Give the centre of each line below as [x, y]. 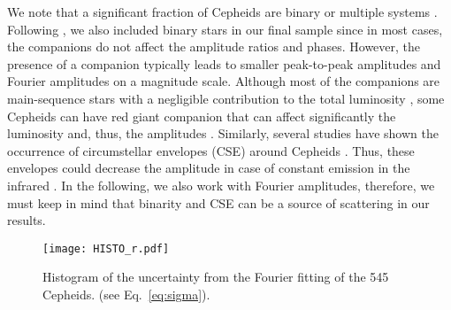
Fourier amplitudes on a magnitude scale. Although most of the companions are [224, 81]
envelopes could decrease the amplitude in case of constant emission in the [209, 168]
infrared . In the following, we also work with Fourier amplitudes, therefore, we [221, 185]
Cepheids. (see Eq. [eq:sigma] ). [126, 294]
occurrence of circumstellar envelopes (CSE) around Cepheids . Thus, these [211, 150]
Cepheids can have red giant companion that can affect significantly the [202, 116]
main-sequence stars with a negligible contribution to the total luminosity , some [226, 98]
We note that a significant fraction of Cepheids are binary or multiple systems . [222, 12]
